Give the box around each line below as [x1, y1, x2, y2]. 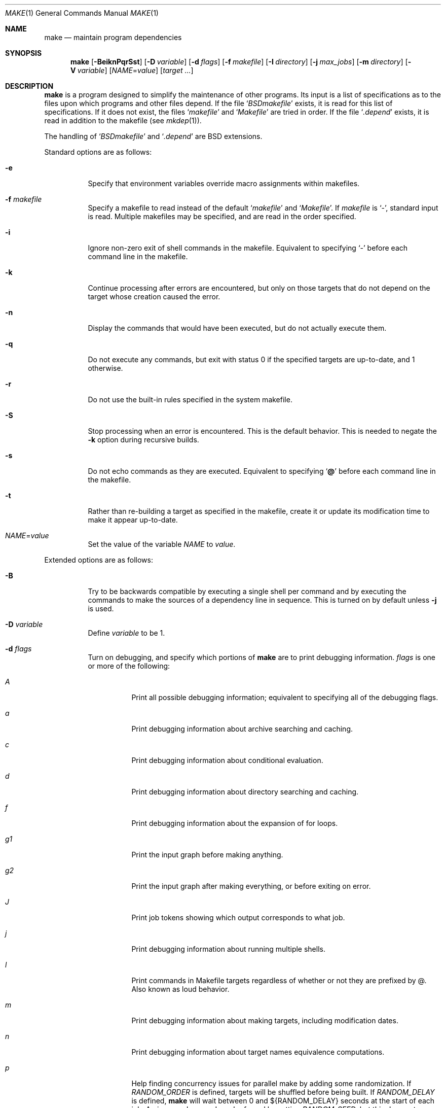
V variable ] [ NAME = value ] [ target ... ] [70, 66, 194, 75]
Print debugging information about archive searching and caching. [131, 724, 353, 733]
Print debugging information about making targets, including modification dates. [131, 1016, 398, 1025]
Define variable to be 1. [88, 629, 165, 637]
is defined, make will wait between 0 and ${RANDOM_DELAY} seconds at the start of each [131, 1096, 435, 1105]
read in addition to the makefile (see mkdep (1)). [44, 116, 202, 125]
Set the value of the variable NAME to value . [88, 540, 236, 548]
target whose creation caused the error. [88, 292, 220, 301]
